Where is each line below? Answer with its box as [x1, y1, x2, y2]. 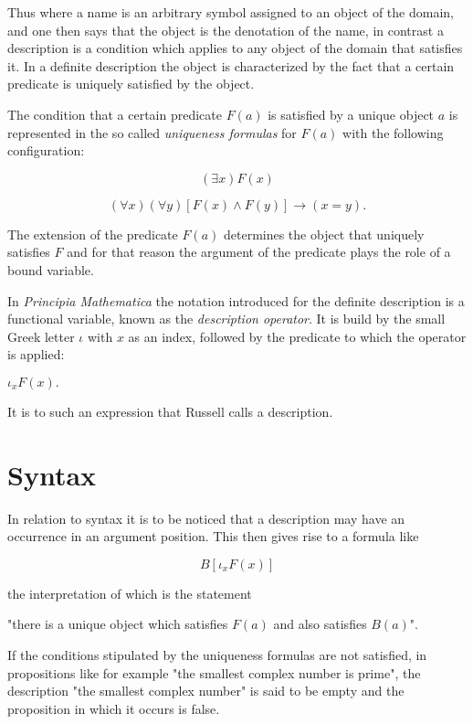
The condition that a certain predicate [7, 104, 222, 123]
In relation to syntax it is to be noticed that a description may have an [7, 508, 405, 527]
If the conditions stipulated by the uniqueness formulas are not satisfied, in [7, 645, 427, 664]
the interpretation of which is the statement [7, 583, 252, 602]
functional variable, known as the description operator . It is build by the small [7, 309, 446, 328]
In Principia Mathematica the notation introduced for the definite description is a [7, 291, 465, 310]
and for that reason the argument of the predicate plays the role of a [67, 242, 451, 261]
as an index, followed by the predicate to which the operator [128, 326, 467, 346]
